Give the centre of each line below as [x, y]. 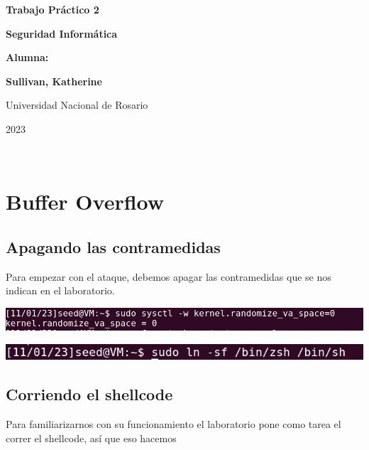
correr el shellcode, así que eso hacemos [91, 438]
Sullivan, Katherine [54, 81]
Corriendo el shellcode [89, 394]
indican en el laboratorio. [60, 290]
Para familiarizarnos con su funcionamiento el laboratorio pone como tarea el [174, 424]
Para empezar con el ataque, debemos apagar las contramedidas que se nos [169, 276]
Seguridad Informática [62, 33]
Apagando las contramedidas [113, 246]
